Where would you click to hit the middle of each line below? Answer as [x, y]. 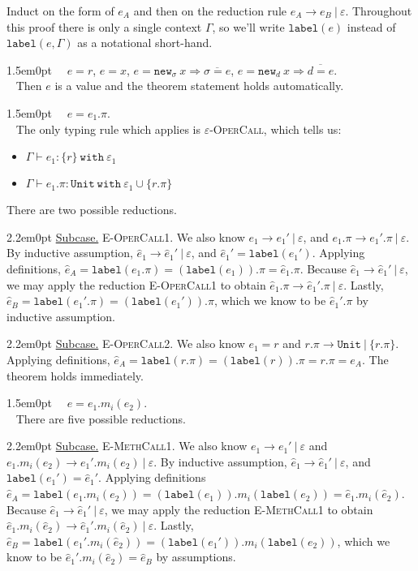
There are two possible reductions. [92, 210]
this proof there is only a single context [104, 26]
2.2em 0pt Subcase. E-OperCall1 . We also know [126, 236]
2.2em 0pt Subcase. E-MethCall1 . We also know [127, 446]
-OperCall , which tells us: [276, 129]
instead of [371, 26]
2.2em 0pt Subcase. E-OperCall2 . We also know [126, 343]
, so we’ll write [248, 26]
